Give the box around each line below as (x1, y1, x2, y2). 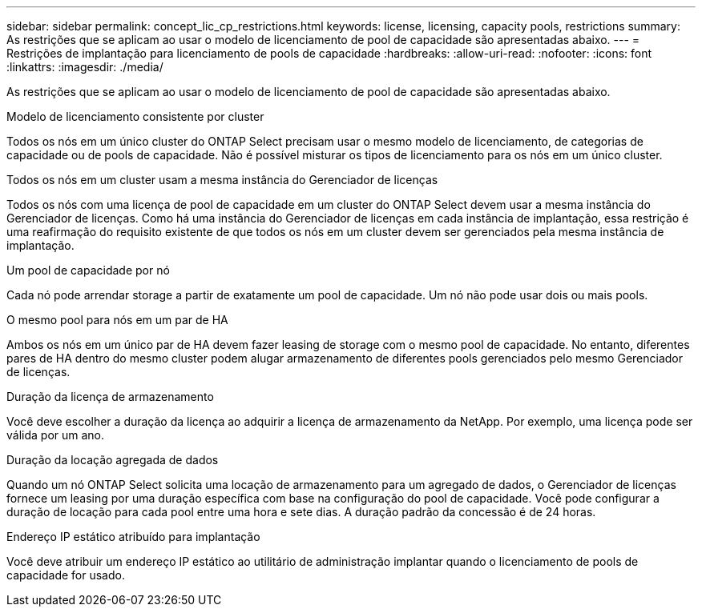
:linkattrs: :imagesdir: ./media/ (6, 60, 163, 74)
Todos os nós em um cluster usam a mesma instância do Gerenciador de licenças (6, 173, 438, 186)
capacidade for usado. (6, 568, 125, 582)
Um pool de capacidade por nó (6, 263, 170, 277)
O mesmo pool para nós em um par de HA (6, 313, 228, 327)
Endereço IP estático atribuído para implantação (6, 530, 260, 543)
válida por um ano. (6, 428, 105, 442)
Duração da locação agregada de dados (6, 453, 219, 467)
